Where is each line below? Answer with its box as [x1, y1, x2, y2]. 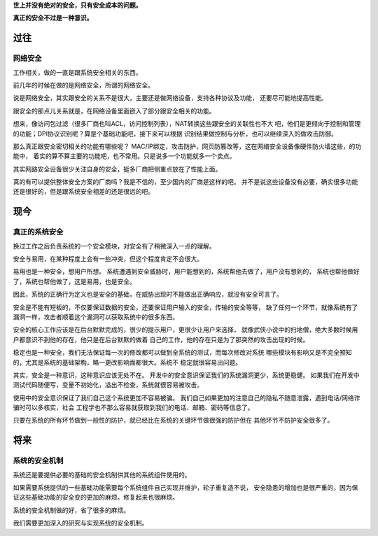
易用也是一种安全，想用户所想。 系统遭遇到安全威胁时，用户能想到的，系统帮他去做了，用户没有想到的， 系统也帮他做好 [13, 267, 360, 276]
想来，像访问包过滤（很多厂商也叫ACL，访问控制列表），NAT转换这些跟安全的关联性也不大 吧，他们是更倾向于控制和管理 [13, 120, 361, 128]
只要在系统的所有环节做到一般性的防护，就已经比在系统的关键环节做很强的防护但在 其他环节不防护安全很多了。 [13, 416, 334, 425]
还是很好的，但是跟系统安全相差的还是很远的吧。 [13, 188, 154, 196]
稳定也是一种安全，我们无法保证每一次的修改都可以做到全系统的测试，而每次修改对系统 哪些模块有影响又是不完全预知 [13, 348, 352, 357]
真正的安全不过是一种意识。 [13, 14, 93, 22]
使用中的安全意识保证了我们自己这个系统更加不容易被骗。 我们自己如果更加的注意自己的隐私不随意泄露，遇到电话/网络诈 [13, 393, 360, 402]
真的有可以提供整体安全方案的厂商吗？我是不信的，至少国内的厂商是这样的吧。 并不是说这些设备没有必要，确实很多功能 [13, 178, 358, 186]
